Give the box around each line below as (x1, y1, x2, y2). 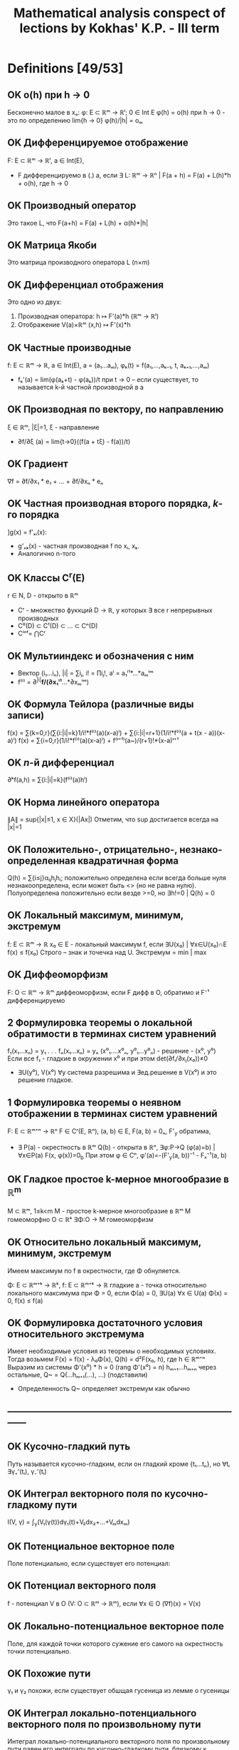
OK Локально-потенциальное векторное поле (7, 1620, 224, 1632)
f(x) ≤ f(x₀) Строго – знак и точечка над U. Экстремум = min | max (7, 948, 207, 956)
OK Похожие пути (7, 1667, 91, 1679)
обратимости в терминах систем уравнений (7, 1028, 217, 1040)
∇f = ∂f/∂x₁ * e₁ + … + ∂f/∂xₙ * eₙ (7, 477, 104, 485)
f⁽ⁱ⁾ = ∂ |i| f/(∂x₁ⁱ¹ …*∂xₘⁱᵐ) (17, 677, 90, 686)
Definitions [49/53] (7, 61, 124, 76)
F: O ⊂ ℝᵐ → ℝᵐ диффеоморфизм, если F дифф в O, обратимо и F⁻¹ (7, 988, 210, 996)
